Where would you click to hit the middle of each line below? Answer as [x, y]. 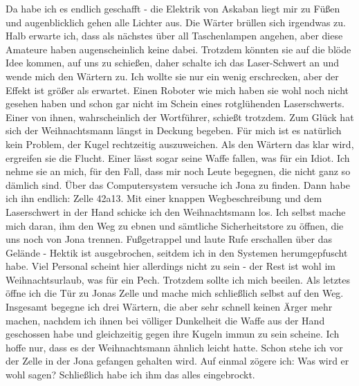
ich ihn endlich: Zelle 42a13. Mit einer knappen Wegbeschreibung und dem [164, 198]
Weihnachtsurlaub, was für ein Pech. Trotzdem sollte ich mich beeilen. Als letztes [178, 279]
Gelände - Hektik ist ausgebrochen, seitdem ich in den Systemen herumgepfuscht [177, 252]
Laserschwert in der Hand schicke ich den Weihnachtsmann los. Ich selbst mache [176, 211]
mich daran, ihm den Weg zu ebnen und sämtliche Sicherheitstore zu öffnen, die [175, 225]
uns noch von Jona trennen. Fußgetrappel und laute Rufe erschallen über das [169, 239]
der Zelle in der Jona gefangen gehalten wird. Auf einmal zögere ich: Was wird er [177, 361]
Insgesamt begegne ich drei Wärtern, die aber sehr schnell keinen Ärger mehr [169, 307]
